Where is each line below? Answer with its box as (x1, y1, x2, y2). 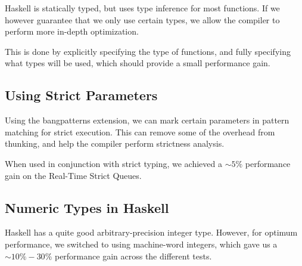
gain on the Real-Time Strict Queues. (5, 169, 142, 181)
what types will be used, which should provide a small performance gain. (5, 57, 270, 69)
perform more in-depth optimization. (5, 25, 139, 38)
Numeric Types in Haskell (5, 198, 169, 216)
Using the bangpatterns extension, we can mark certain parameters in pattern (5, 114, 289, 126)
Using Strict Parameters (5, 86, 158, 104)
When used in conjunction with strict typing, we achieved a (5, 157, 222, 169)
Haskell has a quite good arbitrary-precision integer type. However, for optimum (5, 226, 298, 239)
